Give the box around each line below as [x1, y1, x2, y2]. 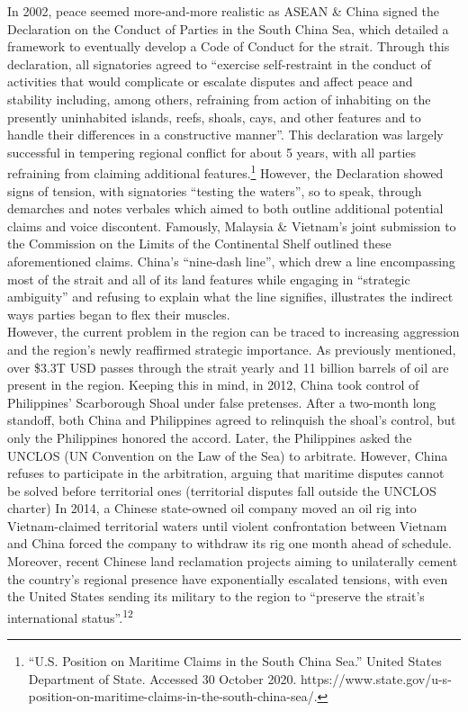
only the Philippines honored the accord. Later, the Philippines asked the [7, 428, 412, 446]
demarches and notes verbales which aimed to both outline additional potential [7, 199, 444, 218]
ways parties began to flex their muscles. [7, 304, 230, 323]
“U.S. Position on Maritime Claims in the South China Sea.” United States [28, 652, 442, 671]
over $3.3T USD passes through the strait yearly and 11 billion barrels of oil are [7, 357, 449, 376]
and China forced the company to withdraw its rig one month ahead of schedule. [7, 534, 452, 553]
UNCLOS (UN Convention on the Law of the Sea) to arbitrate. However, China [7, 446, 448, 464]
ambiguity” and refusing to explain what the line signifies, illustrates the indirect [7, 287, 454, 306]
